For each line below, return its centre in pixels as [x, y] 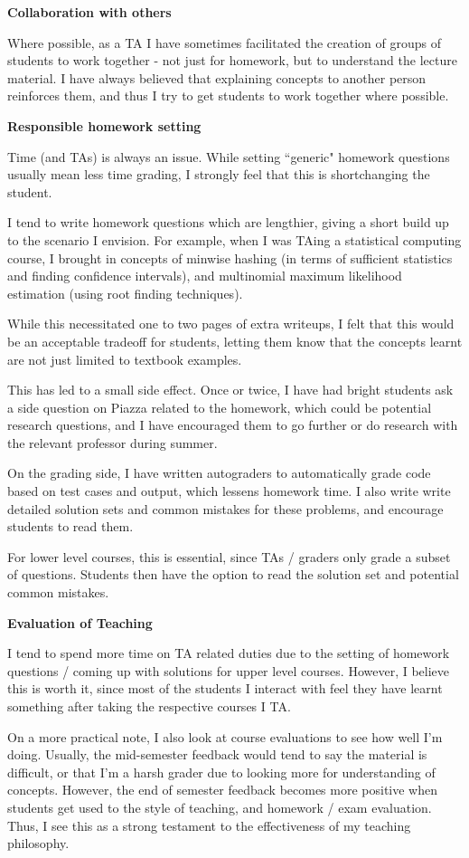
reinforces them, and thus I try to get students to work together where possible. [228, 95]
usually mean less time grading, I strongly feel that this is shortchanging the [219, 174]
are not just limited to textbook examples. [125, 359]
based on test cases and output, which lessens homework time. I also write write [229, 491]
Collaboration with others [89, 12]
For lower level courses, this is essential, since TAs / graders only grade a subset [229, 556]
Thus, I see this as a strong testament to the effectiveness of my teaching [209, 825]
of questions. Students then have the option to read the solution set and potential [233, 574]
